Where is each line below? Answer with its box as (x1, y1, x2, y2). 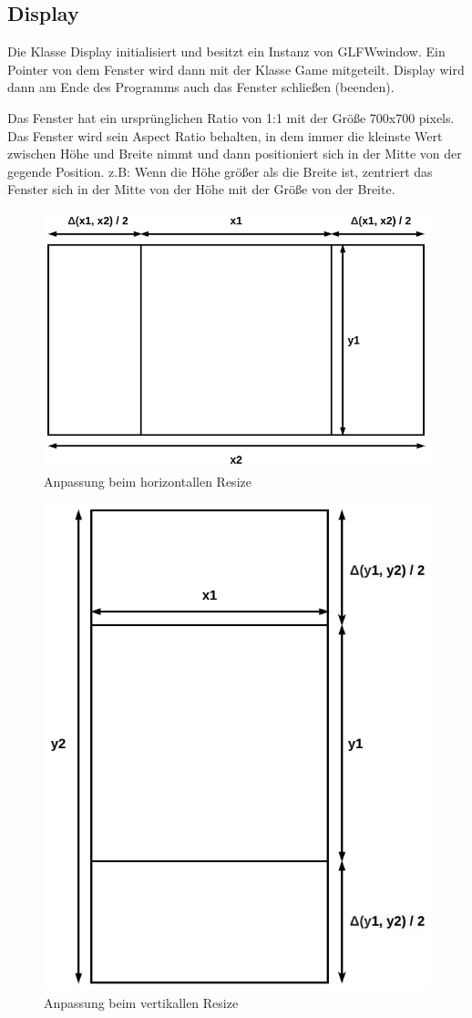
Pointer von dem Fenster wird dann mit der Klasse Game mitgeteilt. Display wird (7, 59, 465, 78)
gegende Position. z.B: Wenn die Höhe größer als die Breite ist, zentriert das (7, 161, 433, 180)
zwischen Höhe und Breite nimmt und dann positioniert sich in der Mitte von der (7, 144, 462, 163)
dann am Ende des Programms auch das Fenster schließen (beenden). (7, 77, 395, 97)
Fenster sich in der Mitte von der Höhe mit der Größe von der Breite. (7, 180, 395, 199)
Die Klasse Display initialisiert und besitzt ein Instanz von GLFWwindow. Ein (7, 42, 446, 61)
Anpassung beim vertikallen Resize (44, 992, 239, 1012)
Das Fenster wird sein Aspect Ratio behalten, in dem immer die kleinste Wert (7, 126, 443, 145)
